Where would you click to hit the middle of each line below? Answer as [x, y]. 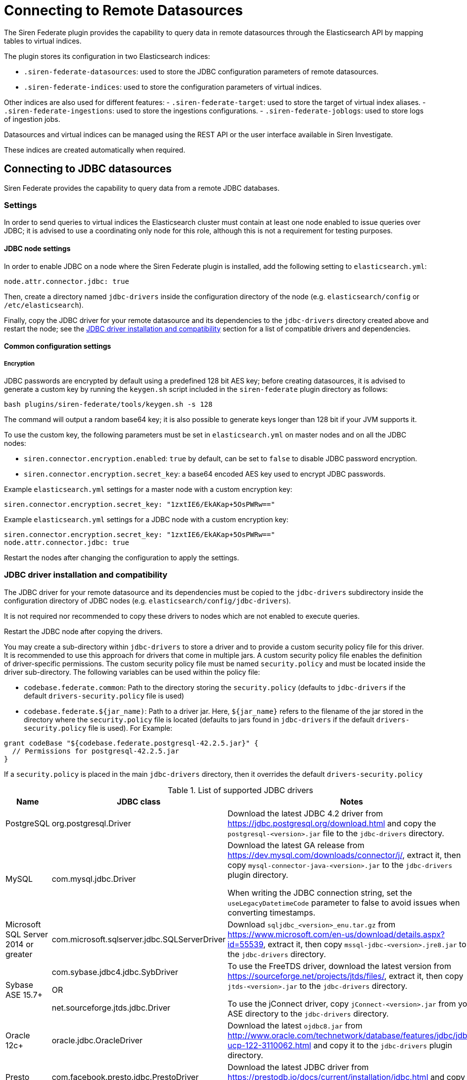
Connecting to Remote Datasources [123, 10]
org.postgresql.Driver [91, 823]
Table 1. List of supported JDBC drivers [240, 790]
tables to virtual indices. [43, 41]
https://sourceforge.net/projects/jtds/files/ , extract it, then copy [346, 976]
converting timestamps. [272, 912]
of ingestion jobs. [32, 119]
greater [19, 954]
